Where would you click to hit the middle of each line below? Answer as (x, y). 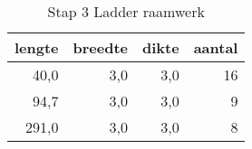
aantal (216, 47)
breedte (101, 47)
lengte (37, 47)
